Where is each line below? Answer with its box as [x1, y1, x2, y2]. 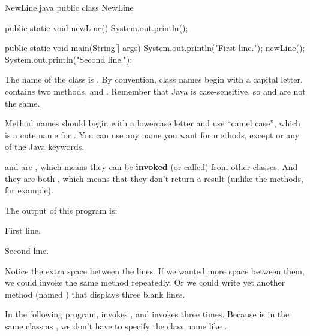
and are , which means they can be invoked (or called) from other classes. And [5, 160, 298, 172]
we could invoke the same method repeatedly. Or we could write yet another [5, 276, 285, 289]
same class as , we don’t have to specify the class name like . [5, 319, 227, 332]
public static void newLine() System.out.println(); [5, 21, 188, 34]
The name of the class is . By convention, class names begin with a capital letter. [5, 73, 303, 86]
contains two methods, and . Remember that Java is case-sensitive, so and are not [5, 84, 306, 97]
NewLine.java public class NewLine [5, 1, 134, 13]
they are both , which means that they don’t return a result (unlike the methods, [5, 172, 303, 184]
